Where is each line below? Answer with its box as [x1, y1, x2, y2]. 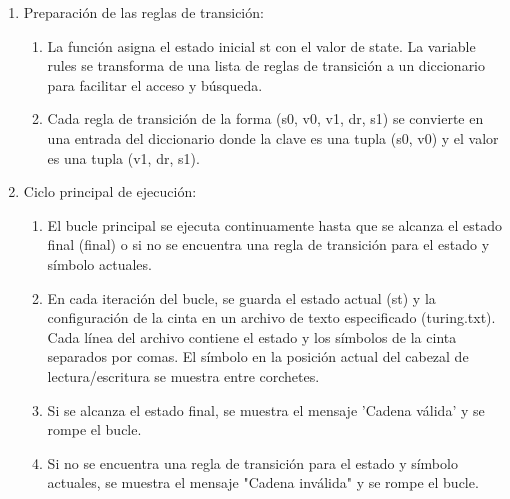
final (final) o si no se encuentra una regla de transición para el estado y [47, 234, 490, 255]
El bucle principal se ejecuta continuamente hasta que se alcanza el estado [47, 214, 502, 235]
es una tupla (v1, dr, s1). [47, 147, 200, 168]
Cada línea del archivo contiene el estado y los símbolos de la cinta [47, 326, 457, 347]
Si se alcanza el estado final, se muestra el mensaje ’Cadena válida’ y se [47, 399, 485, 420]
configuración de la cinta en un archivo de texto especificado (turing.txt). [47, 307, 496, 328]
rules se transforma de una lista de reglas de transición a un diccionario [47, 55, 486, 76]
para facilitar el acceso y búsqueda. [47, 74, 263, 95]
